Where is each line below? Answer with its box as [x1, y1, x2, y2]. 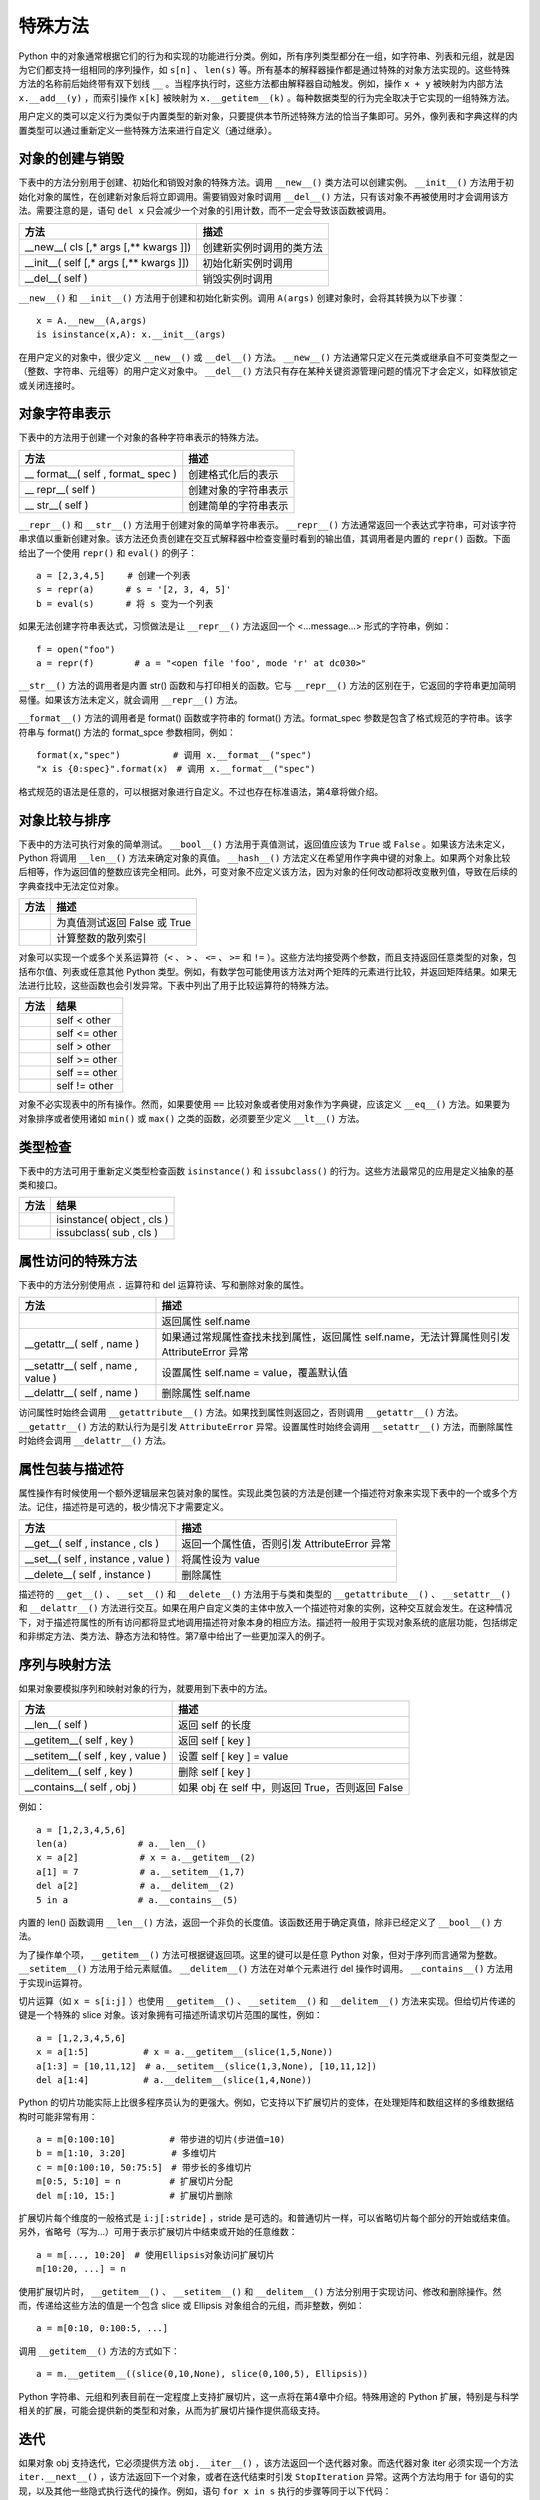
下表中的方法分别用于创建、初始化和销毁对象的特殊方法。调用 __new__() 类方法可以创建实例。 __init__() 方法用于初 [18, 176, 514, 189]
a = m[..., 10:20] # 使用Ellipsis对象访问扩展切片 [36, 2249, 275, 2260]
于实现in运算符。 [18, 1976, 88, 1989]
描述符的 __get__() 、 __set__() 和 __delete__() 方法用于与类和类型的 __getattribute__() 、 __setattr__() [18, 1588, 512, 1600]
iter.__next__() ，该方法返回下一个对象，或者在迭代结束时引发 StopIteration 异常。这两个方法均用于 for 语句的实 [18, 2471, 515, 2483]
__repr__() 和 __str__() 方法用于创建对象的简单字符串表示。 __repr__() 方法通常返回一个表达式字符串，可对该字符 [18, 518, 517, 530]
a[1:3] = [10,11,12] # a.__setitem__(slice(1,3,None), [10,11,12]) [36, 2060, 378, 2072]
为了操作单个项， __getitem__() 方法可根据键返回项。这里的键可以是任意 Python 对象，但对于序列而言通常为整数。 [18, 1948, 503, 1960]
